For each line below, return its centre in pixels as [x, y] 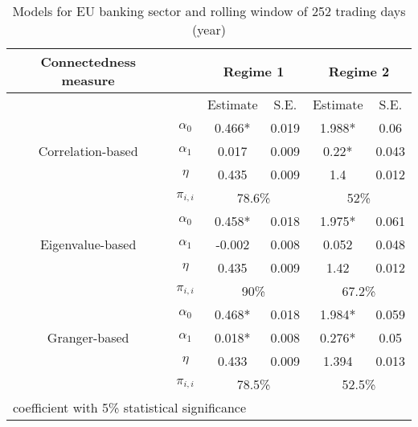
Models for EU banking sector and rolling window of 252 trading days [209, 11]
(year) [209, 29]
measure [88, 80]
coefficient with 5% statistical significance [130, 407]
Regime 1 [254, 71]
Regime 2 [359, 71]
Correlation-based [88, 151]
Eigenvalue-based [88, 244]
